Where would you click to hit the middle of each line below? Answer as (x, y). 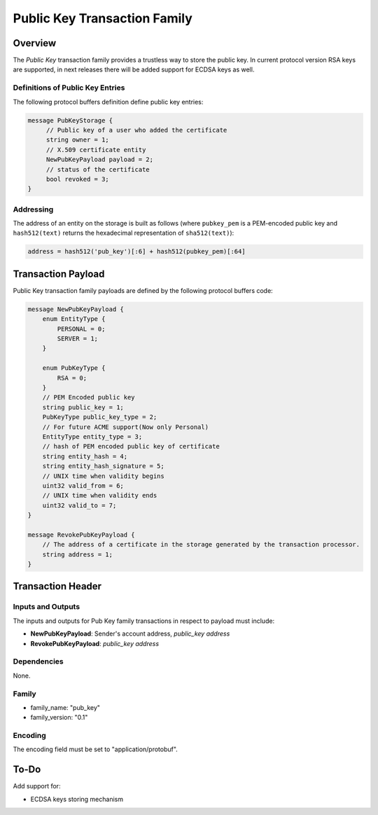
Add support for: (37, 786)
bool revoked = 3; (78, 179)
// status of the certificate (98, 169)
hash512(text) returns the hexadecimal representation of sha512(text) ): (124, 233)
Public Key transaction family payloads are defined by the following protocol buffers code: (143, 290)
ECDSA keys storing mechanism (77, 799)
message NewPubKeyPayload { (76, 309)
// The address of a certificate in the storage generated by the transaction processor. (201, 545)
